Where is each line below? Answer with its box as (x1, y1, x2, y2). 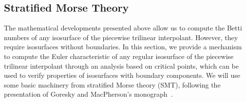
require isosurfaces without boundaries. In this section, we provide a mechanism (4, 42, 242, 52)
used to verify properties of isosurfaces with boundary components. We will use (4, 70, 240, 80)
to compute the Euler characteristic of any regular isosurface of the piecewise (4, 51, 234, 61)
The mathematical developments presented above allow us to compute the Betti (4, 23, 242, 33)
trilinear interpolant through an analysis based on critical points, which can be (4, 60, 239, 71)
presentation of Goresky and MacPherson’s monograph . (4, 89, 173, 99)
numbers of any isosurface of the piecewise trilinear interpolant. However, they (4, 32, 238, 42)
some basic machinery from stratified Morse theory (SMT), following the (4, 79, 221, 89)
